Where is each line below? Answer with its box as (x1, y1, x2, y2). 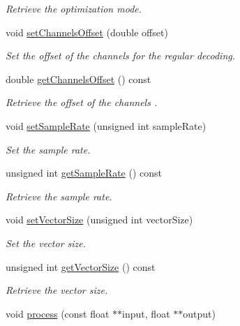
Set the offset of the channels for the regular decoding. (6, 48, 236, 63)
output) (183, 306, 216, 320)
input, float (122, 306, 170, 320)
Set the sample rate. (6, 142, 91, 156)
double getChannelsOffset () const (6, 71, 151, 86)
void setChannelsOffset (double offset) (6, 24, 168, 39)
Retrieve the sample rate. (6, 188, 112, 203)
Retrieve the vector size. (6, 283, 108, 297)
